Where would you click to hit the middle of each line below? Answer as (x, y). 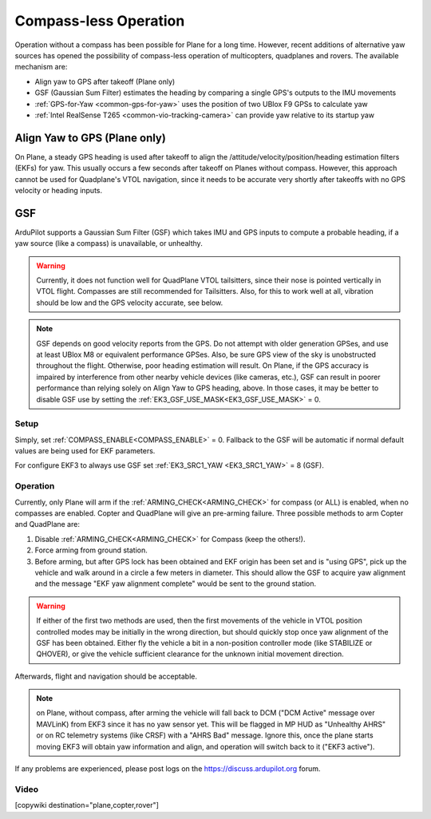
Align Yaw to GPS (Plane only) (91, 138)
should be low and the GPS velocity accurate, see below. (130, 303)
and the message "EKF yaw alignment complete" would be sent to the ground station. (176, 584)
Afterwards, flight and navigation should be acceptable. (106, 676)
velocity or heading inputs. (59, 190)
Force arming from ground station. (91, 550)
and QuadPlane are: (47, 524)
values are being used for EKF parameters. (85, 451)
